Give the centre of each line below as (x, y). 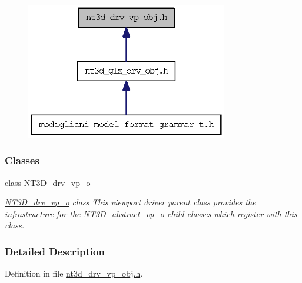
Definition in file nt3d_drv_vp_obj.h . (74, 273)
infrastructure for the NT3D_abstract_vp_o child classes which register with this (151, 213)
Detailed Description (55, 251)
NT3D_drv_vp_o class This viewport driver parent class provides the (130, 202)
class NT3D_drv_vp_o (48, 182)
